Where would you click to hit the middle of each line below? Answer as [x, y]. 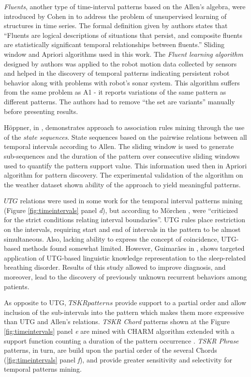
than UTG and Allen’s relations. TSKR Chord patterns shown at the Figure [117, 321]
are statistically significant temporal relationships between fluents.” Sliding [114, 44]
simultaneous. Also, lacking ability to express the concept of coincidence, [111, 238]
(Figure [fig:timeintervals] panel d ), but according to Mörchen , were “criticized [121, 210]
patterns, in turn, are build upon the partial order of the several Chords [111, 350]
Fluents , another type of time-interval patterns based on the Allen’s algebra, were [125, 6]
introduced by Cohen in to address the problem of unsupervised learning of [115, 16]
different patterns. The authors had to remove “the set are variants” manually [119, 101]
